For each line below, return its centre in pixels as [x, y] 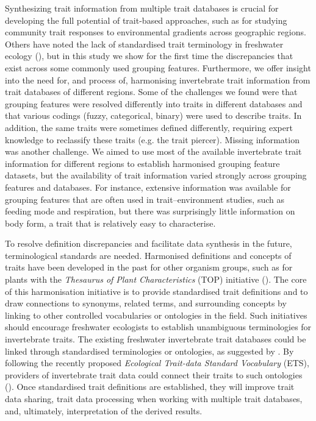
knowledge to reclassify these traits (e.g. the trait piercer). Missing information [152, 139]
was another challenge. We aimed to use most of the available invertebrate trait [153, 151]
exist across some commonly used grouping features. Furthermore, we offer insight [158, 67]
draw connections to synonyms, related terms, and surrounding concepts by [146, 303]
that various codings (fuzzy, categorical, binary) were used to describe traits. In [153, 115]
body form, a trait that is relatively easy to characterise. [110, 223]
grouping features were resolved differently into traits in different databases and [154, 103]
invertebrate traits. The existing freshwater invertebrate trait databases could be [156, 339]
